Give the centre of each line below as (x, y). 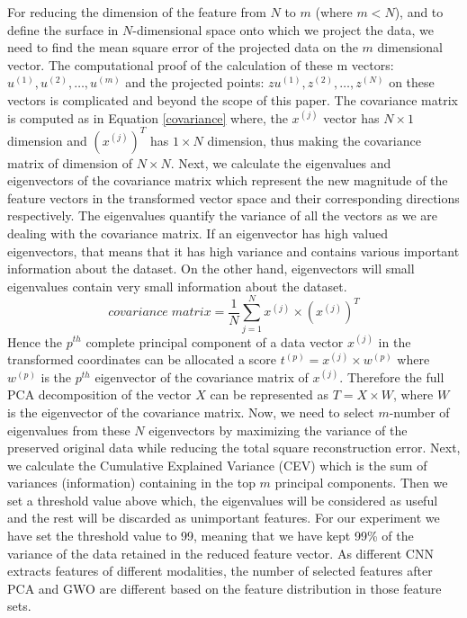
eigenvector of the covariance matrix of (202, 376)
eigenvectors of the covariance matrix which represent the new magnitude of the (228, 180)
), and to (419, 12)
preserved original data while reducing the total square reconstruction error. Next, (234, 448)
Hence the (35, 341)
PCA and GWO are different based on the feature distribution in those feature (225, 588)
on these (412, 82)
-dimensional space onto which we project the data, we (283, 29)
